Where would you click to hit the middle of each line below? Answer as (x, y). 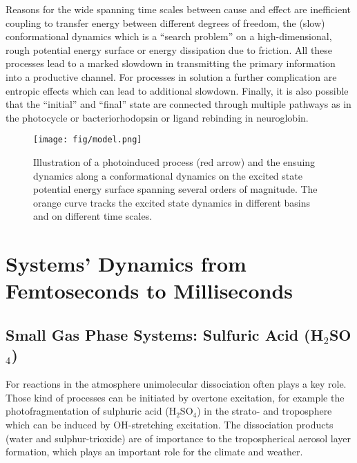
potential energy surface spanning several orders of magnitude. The (175, 189)
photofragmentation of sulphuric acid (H (91, 411)
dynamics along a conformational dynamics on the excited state (168, 175)
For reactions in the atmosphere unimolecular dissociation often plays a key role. (176, 384)
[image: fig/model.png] (88, 140)
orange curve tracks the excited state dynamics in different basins (172, 202)
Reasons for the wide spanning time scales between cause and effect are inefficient (178, 9)
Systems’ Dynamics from (126, 264)
